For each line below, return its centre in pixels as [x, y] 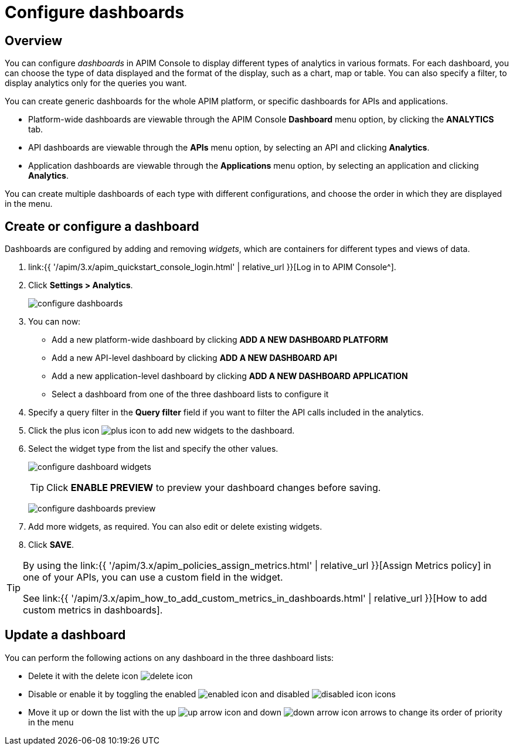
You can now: [55, 322]
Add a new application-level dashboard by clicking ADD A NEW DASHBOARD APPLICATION [230, 376]
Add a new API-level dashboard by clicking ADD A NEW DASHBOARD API [194, 358]
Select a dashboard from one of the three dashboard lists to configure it [190, 394]
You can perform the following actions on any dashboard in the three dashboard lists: [169, 657]
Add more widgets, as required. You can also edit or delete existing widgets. [175, 527]
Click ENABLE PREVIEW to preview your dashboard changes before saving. [214, 488]
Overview [34, 40]
